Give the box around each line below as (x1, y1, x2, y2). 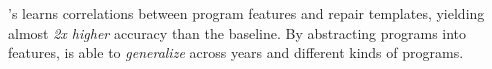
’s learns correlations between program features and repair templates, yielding (8, 3, 485, 23)
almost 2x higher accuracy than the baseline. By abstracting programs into (8, 22, 467, 43)
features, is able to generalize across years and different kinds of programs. (8, 42, 464, 63)
